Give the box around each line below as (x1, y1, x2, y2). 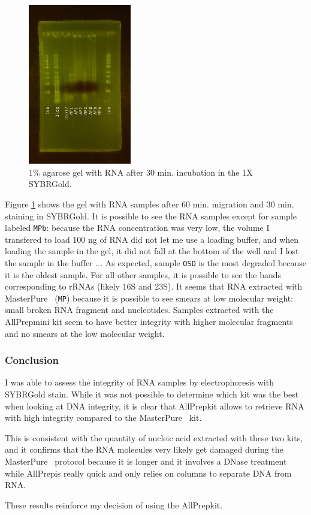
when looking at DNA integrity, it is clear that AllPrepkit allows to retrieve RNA (5, 399, 304, 412)
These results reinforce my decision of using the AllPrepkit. (5, 498, 223, 511)
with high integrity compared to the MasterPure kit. (5, 411, 202, 424)
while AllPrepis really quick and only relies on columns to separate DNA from (5, 466, 292, 479)
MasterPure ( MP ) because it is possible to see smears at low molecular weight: (5, 291, 294, 304)
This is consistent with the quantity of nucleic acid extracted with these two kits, (5, 431, 303, 444)
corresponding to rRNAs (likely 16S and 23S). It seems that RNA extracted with (5, 280, 303, 293)
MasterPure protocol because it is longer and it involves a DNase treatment (5, 455, 287, 467)
